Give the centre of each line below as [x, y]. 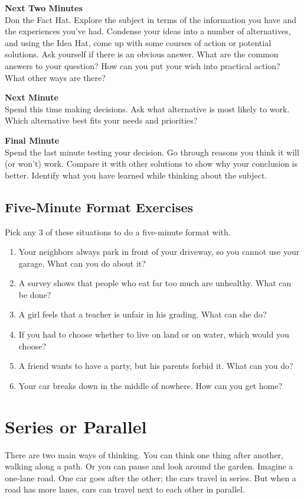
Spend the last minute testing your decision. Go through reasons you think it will [152, 152]
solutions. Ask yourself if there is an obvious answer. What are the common [142, 54]
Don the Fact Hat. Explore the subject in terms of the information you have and [151, 19]
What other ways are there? [55, 77]
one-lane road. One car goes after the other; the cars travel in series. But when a [151, 477]
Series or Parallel [76, 426]
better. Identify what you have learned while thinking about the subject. [136, 175]
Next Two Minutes [44, 8]
